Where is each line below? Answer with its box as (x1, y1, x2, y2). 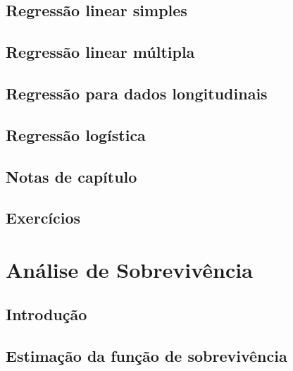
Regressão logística (6, 123, 146, 145)
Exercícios (6, 207, 81, 229)
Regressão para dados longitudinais (6, 82, 268, 104)
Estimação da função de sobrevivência (6, 345, 287, 367)
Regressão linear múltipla (6, 41, 195, 63)
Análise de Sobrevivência (6, 255, 253, 284)
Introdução (6, 303, 87, 325)
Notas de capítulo (6, 165, 137, 187)
